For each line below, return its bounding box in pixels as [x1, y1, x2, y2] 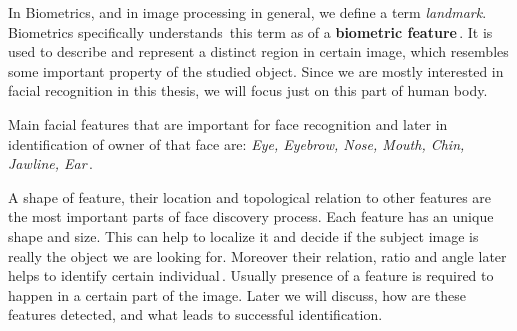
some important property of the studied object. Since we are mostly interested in [8, 60, 504, 81]
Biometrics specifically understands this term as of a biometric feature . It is [8, 21, 493, 42]
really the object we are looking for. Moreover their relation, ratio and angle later [8, 245, 507, 266]
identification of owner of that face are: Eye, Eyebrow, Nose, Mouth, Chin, [8, 133, 465, 154]
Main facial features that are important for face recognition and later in [8, 113, 448, 134]
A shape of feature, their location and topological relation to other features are [8, 186, 492, 207]
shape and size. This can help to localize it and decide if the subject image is [8, 225, 479, 246]
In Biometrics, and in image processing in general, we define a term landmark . [8, 2, 487, 22]
